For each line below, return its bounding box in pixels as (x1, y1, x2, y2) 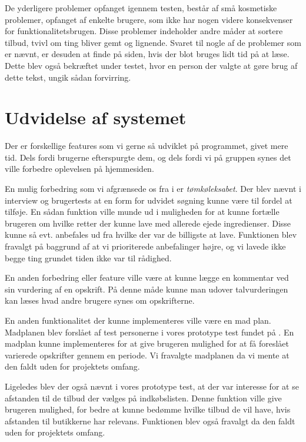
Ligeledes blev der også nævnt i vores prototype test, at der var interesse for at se (5, 380, 299, 392)
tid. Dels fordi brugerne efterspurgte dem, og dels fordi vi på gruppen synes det (5, 151, 291, 163)
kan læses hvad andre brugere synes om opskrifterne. (5, 294, 195, 307)
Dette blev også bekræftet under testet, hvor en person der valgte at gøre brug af (5, 59, 298, 71)
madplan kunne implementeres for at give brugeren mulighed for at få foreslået (5, 337, 290, 350)
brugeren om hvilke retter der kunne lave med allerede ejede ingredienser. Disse (5, 217, 291, 229)
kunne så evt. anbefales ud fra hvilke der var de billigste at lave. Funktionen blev (5, 228, 297, 241)
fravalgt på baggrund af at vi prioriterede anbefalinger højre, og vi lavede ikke (5, 240, 286, 252)
